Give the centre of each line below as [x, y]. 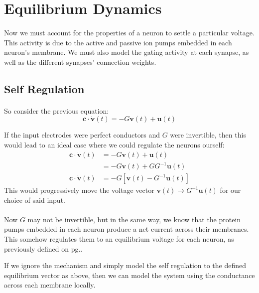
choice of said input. [35, 200]
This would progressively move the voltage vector [79, 190]
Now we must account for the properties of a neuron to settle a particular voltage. [129, 32]
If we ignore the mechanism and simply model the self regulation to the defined [125, 265]
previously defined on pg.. [43, 248]
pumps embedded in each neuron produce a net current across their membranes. [127, 229]
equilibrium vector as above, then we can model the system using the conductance [129, 275]
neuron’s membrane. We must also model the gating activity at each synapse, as [127, 52]
